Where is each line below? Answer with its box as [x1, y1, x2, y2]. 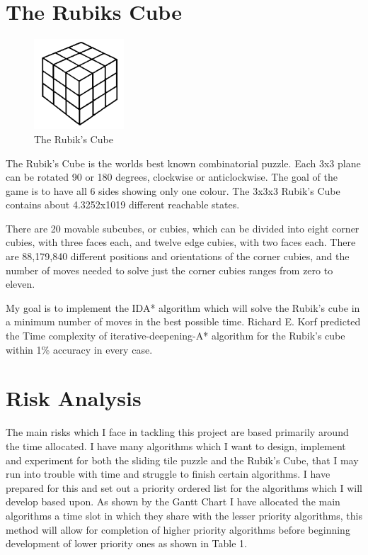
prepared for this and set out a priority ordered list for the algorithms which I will [6, 480, 362, 495]
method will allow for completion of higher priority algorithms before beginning [6, 522, 350, 537]
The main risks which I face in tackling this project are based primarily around [6, 425, 349, 439]
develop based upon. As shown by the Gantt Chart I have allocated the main [6, 494, 340, 509]
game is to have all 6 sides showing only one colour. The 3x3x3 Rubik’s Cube [6, 183, 340, 198]
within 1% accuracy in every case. [6, 342, 153, 357]
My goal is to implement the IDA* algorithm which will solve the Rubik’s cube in [6, 300, 360, 315]
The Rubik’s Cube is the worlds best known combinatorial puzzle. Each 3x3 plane [6, 155, 361, 170]
